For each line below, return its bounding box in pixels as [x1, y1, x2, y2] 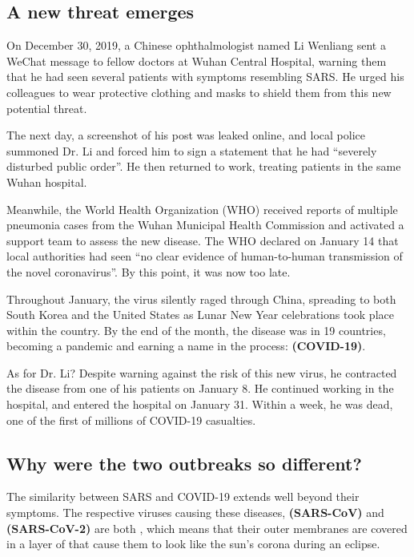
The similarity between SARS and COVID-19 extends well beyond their [6, 488, 360, 505]
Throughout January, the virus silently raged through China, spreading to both [6, 290, 396, 307]
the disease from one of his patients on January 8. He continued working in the [6, 380, 394, 397]
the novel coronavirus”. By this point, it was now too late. [6, 263, 291, 280]
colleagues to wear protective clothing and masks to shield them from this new [6, 83, 392, 100]
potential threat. [6, 99, 87, 116]
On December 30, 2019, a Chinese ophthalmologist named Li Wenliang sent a [6, 37, 386, 54]
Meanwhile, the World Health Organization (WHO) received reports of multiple [6, 200, 398, 217]
